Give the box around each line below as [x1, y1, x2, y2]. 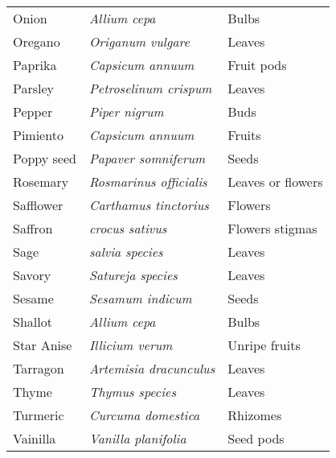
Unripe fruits [227, 336, 301, 354]
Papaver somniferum [88, 149, 206, 167]
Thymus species [88, 382, 176, 401]
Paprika [13, 56, 57, 74]
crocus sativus [88, 219, 167, 237]
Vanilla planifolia [88, 429, 186, 448]
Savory [13, 266, 51, 284]
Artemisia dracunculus [88, 359, 215, 378]
